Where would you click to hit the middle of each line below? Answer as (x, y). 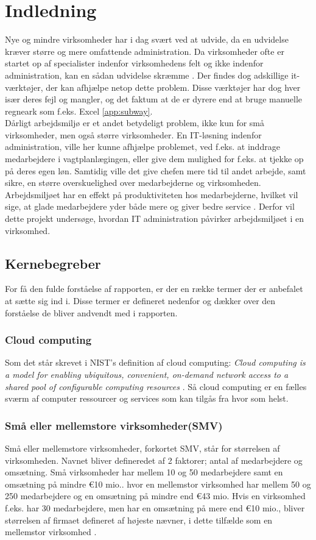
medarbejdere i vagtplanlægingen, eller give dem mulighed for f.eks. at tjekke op (154, 159)
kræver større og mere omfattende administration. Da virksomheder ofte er (145, 51)
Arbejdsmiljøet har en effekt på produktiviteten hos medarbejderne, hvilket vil (152, 194)
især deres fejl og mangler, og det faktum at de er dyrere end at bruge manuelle (154, 99)
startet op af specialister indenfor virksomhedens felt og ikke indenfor (134, 63)
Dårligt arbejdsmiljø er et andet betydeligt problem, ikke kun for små (135, 123)
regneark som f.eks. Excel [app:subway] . (79, 111)
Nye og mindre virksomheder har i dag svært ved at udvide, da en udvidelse (147, 39)
